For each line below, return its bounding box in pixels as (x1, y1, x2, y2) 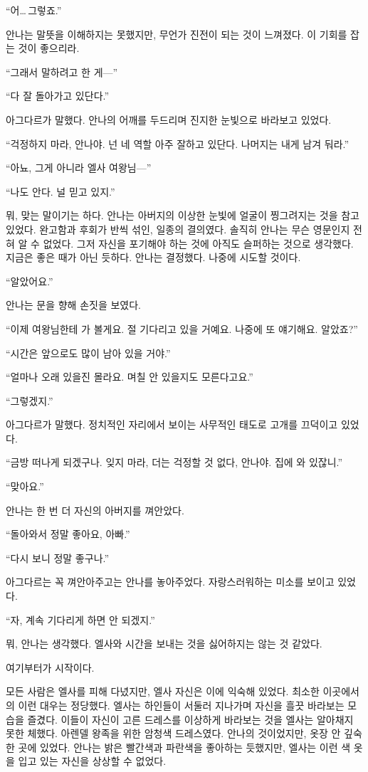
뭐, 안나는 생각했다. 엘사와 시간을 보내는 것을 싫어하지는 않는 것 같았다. (6, 636, 322, 651)
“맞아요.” (6, 479, 44, 494)
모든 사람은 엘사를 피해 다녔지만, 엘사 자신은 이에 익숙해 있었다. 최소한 (6, 684, 320, 699)
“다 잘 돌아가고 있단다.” (6, 88, 110, 103)
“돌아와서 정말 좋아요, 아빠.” (6, 527, 130, 541)
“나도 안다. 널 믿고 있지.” (6, 184, 115, 199)
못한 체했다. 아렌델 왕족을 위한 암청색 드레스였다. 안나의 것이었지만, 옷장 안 (6, 726, 341, 741)
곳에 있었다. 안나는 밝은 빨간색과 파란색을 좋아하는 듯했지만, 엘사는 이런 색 (18, 739, 351, 754)
